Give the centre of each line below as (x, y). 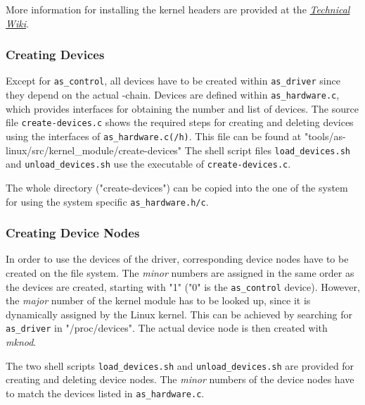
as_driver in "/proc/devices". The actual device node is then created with (167, 328)
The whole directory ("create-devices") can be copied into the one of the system (177, 187)
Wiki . (17, 23)
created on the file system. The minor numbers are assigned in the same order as (180, 273)
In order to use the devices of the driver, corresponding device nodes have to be (177, 259)
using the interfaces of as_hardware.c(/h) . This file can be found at (154, 136)
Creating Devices (55, 55)
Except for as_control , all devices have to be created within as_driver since (173, 81)
